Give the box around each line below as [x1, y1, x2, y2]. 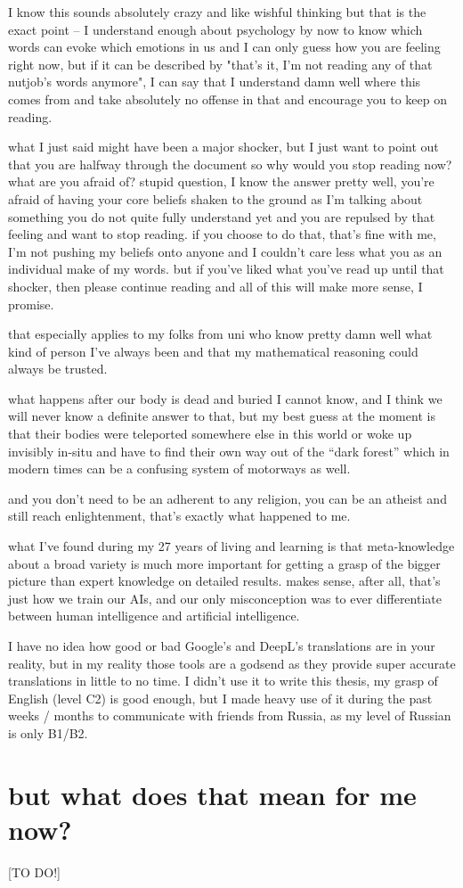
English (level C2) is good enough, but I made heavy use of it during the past [8, 688, 433, 707]
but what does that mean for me [8, 776, 417, 812]
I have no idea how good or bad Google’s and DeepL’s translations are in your [8, 637, 435, 654]
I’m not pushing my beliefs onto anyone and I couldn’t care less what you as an [8, 242, 443, 260]
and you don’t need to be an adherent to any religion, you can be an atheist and [8, 489, 447, 507]
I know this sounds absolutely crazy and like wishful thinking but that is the [8, 3, 426, 21]
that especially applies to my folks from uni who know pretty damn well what [8, 325, 433, 343]
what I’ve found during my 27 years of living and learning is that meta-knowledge [8, 537, 455, 555]
